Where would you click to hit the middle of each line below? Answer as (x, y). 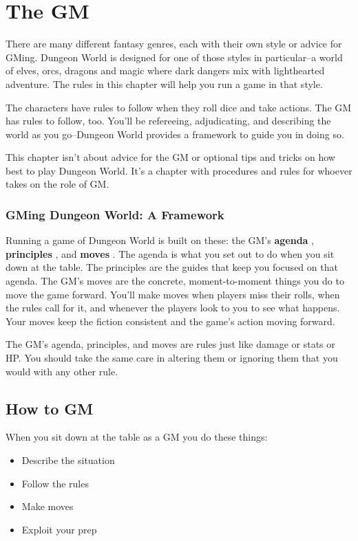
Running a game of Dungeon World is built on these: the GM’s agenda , (160, 240)
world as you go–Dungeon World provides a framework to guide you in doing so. (175, 134)
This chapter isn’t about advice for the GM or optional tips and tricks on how (170, 157)
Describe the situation (68, 460)
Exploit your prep (59, 529)
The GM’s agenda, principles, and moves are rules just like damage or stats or (170, 344)
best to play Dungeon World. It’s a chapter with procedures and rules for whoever (179, 170)
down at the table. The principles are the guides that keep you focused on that (172, 267)
